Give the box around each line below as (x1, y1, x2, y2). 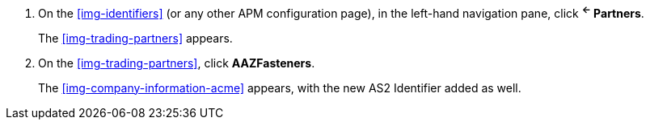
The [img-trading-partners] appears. (38, 30, 233, 45)
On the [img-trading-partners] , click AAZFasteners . (38, 55, 315, 70)
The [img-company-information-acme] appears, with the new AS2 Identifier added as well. (38, 80, 521, 95)
